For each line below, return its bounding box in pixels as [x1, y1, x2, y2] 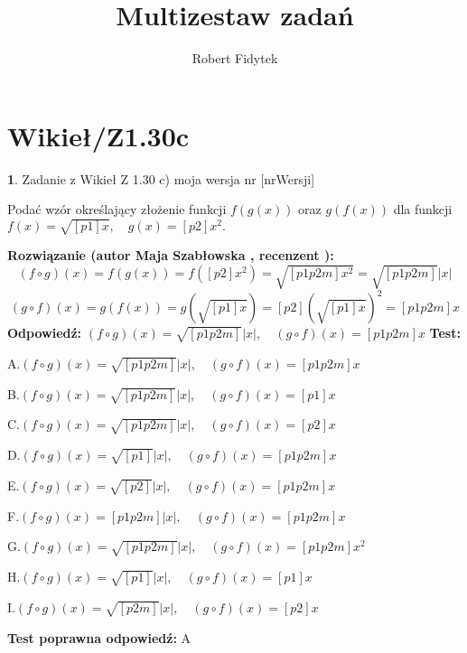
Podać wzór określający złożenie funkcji [7, 200, 227, 219]
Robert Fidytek [191, 49, 278, 68]
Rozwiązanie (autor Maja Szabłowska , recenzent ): [7, 246, 334, 265]
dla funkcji [393, 200, 453, 219]
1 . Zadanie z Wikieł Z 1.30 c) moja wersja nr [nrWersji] [7, 169, 315, 188]
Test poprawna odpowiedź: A [7, 628, 191, 647]
